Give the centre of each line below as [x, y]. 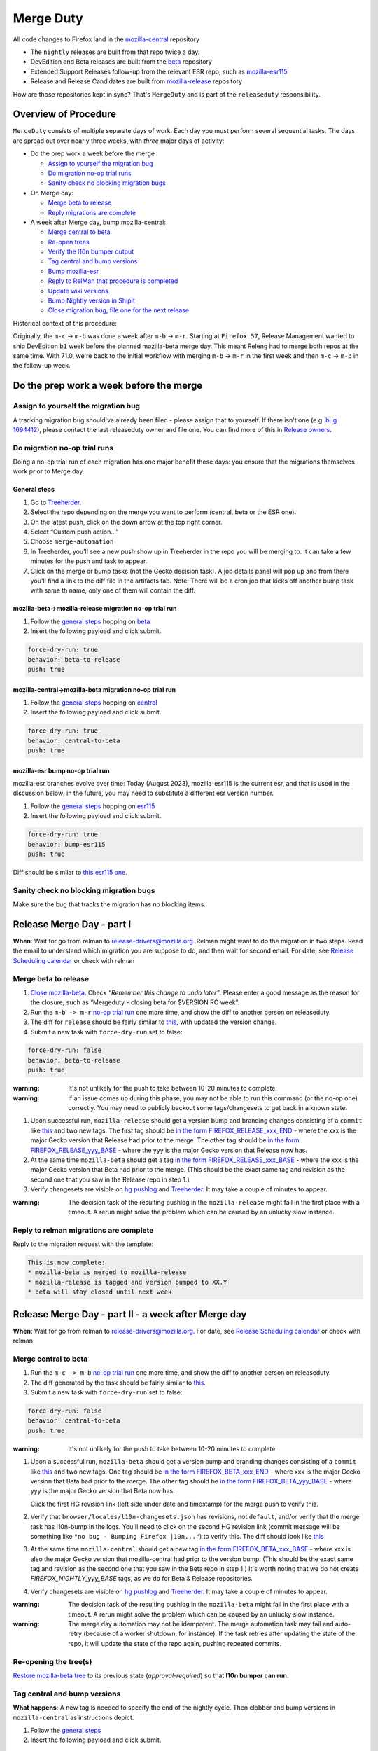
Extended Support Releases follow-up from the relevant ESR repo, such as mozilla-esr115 [159, 71]
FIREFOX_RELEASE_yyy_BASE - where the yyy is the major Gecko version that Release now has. [169, 1150]
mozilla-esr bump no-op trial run [61, 770]
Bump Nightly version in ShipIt [92, 300]
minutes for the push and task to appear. [89, 561]
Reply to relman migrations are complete [83, 1230]
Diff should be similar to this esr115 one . [70, 872]
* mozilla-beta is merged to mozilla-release [107, 1272]
